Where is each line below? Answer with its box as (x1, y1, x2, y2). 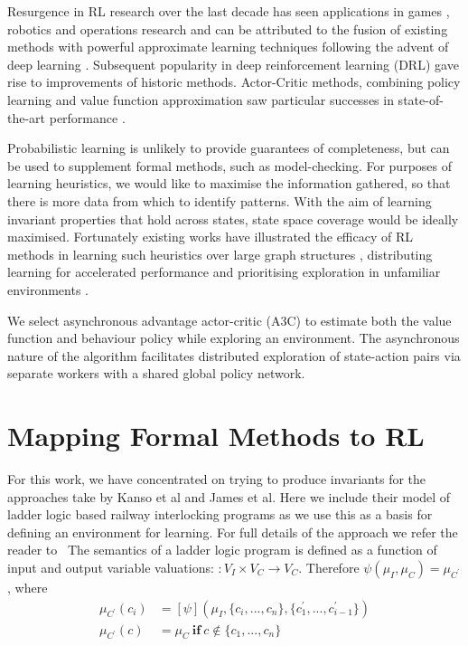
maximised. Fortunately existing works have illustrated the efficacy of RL (7, 227, 413, 246)
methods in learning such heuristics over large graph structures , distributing (7, 244, 433, 263)
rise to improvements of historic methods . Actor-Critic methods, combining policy (7, 72, 461, 91)
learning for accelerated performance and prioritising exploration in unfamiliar (7, 262, 441, 281)
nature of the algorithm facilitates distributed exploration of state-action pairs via (7, 346, 461, 365)
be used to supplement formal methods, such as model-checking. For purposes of (7, 156, 452, 175)
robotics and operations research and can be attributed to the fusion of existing (7, 19, 448, 38)
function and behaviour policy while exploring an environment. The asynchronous (7, 328, 460, 347)
